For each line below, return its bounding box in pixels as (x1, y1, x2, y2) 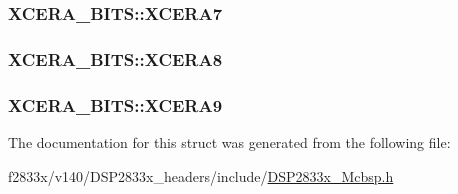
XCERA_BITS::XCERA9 (8, 92, 223, 117)
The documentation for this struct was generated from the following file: (8, 131, 451, 152)
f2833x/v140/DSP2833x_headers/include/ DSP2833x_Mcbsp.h (8, 165, 394, 186)
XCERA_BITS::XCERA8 (8, 46, 223, 71)
